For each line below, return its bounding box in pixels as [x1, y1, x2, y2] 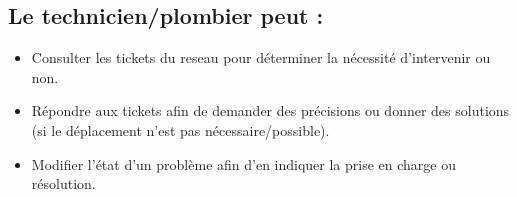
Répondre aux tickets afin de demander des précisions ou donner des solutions [31, 100, 510, 121]
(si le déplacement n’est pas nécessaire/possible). [31, 119, 330, 140]
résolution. [31, 173, 96, 194]
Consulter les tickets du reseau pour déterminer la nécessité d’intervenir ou [31, 47, 491, 68]
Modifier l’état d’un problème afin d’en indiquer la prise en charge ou [31, 153, 457, 174]
